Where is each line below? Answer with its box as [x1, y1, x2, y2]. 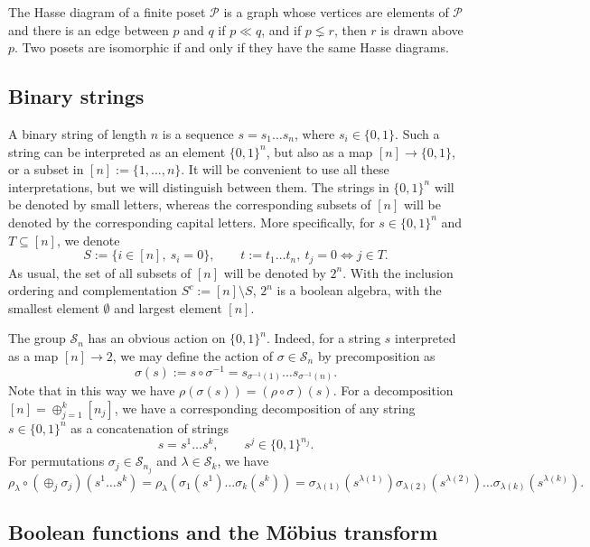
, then [333, 20, 367, 39]
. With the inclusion [342, 263, 454, 282]
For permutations [8, 451, 105, 470]
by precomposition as [317, 346, 435, 365]
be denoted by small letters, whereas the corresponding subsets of [8, 195, 371, 214]
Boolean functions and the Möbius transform [8, 517, 438, 545]
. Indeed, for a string [266, 329, 381, 348]
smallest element [8, 298, 99, 317]
